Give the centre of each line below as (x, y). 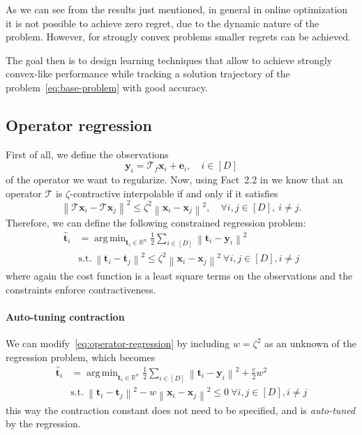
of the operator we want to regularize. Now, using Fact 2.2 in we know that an (174, 180)
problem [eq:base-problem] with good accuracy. (107, 87)
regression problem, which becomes (81, 357)
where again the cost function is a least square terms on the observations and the (179, 276)
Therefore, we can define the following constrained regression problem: (156, 222)
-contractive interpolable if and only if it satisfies (174, 193)
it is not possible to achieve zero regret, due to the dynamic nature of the (163, 23)
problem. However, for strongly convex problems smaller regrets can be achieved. (178, 37)
